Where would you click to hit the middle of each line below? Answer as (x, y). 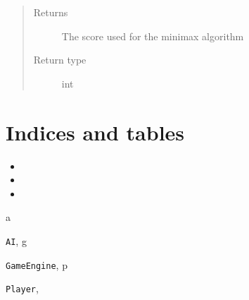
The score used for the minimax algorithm (153, 36)
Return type (60, 60)
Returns (51, 12)
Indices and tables (95, 132)
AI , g (16, 240)
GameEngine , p (37, 264)
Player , (22, 288)
